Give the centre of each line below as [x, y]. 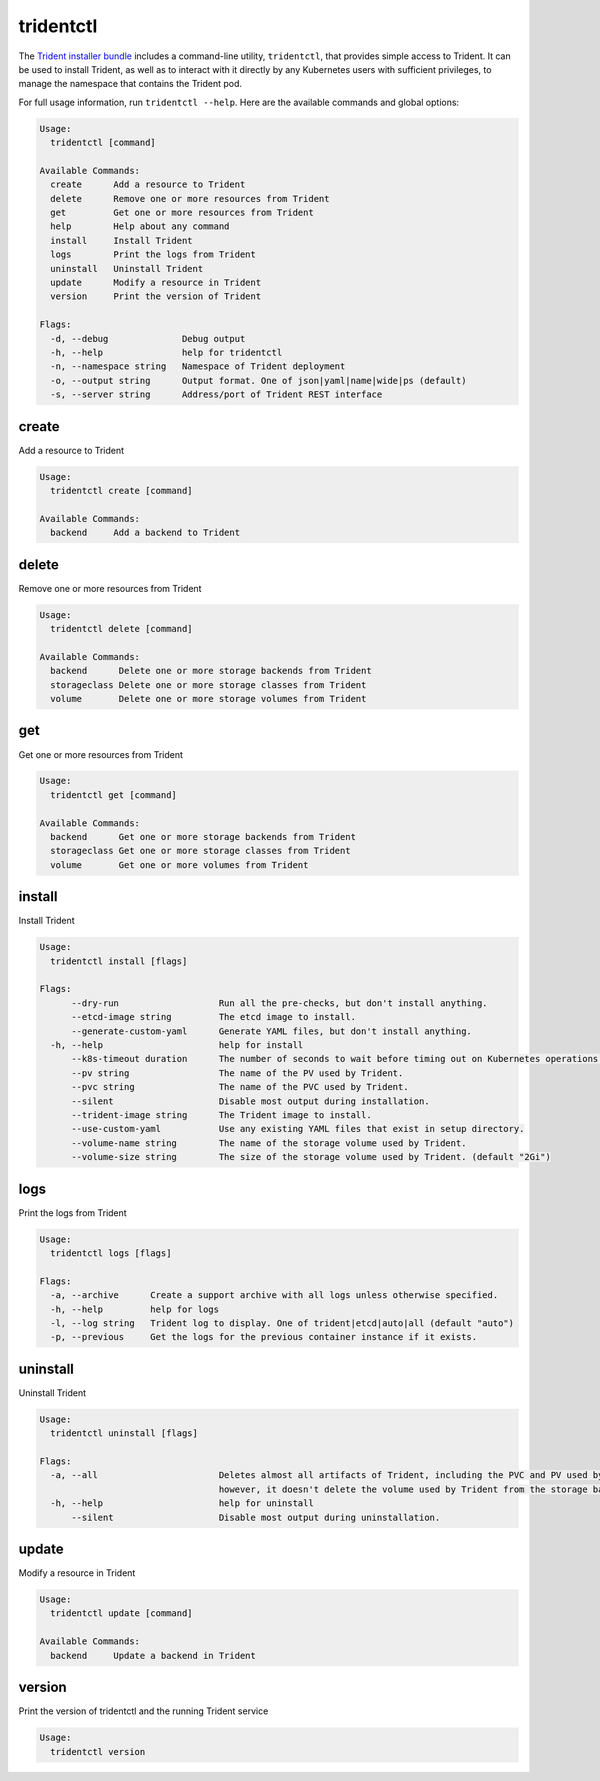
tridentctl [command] [103, 143]
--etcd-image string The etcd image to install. [214, 1017]
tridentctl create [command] [122, 490]
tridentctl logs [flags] [111, 1253]
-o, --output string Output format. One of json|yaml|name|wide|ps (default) [258, 380]
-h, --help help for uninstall [182, 1503]
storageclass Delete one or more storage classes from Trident [208, 684]
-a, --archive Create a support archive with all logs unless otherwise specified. [274, 1295]
